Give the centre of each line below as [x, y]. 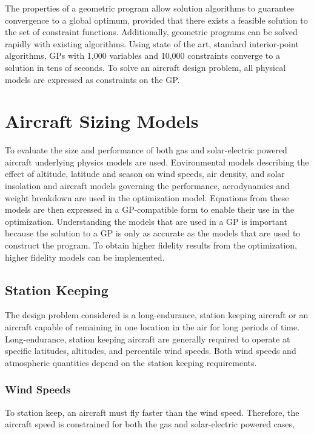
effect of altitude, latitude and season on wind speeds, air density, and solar [145, 174]
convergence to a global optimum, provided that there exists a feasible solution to [156, 20]
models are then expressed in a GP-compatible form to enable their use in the [150, 209]
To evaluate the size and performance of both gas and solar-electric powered [146, 150]
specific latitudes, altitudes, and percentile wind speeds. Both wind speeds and [151, 351]
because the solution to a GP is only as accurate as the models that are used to [153, 233]
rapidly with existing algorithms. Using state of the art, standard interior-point [152, 43]
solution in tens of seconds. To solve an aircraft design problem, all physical [145, 67]
